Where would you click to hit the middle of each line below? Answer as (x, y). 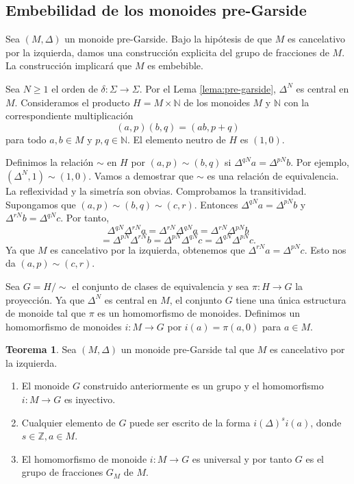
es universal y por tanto (242, 458)
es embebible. (175, 65)
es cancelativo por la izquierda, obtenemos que (148, 249)
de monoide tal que (46, 313)
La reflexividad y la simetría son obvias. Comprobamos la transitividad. (156, 190)
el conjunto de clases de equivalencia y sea (161, 286)
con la (296, 102)
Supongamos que (41, 204)
